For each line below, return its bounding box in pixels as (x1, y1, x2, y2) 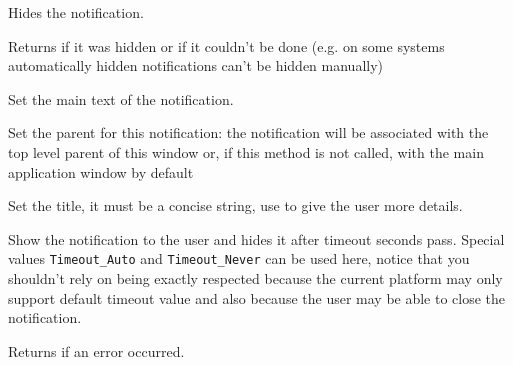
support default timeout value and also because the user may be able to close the (8, 287, 506, 308)
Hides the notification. (8, 2, 144, 22)
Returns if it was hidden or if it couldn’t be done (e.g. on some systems (8, 35, 445, 56)
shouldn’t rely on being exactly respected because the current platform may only (8, 268, 503, 288)
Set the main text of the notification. (8, 88, 234, 109)
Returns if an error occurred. (8, 340, 185, 361)
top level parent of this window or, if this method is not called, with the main (8, 141, 484, 162)
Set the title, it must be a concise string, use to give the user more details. (8, 195, 463, 216)
